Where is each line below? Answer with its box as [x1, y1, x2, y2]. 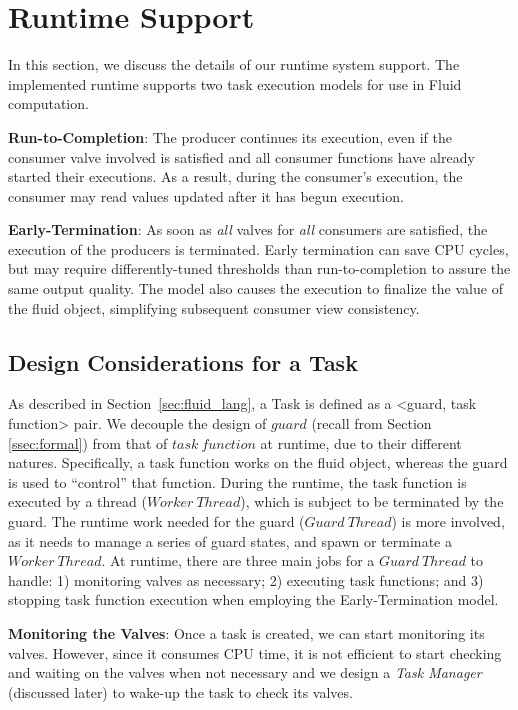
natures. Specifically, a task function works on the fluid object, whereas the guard [8, 452, 508, 473]
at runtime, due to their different [260, 432, 462, 453]
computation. [8, 93, 89, 114]
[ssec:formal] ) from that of [8, 432, 168, 453]
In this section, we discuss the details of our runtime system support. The [8, 54, 460, 75]
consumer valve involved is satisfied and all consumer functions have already [8, 146, 475, 167]
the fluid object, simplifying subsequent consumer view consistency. [8, 297, 420, 318]
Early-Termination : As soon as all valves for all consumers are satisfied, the [8, 219, 488, 240]
